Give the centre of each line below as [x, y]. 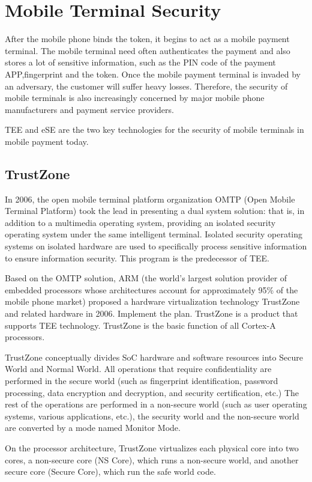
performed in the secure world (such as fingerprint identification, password [142, 380]
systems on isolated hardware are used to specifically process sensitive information [156, 246]
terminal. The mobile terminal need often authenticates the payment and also [148, 50]
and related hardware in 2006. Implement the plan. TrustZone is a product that [151, 313]
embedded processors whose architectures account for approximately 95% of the [151, 289]
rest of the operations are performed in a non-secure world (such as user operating [156, 404]
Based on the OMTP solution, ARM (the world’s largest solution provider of [146, 278]
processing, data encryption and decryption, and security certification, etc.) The [152, 392]
